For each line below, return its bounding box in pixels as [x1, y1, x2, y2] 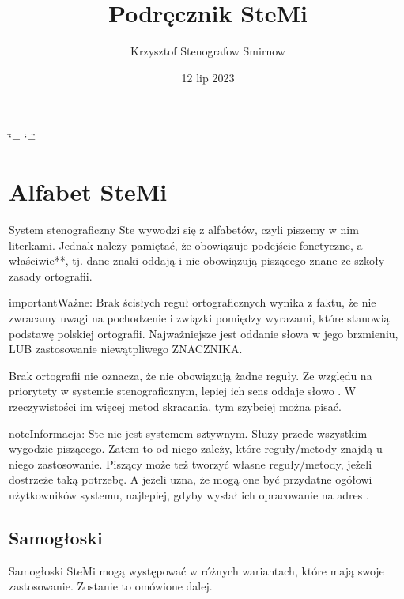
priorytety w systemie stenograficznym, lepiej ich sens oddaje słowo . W [9, 382, 357, 399]
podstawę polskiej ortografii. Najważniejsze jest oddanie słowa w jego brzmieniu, [9, 325, 398, 341]
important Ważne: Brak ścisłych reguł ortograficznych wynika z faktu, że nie [9, 294, 376, 311]
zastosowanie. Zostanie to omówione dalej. [9, 578, 213, 594]
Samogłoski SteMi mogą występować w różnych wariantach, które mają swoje [9, 562, 384, 578]
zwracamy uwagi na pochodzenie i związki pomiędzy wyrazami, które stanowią [9, 310, 390, 326]
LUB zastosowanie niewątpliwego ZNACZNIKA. [9, 341, 243, 357]
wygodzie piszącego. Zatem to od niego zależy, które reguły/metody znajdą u [9, 440, 383, 457]
